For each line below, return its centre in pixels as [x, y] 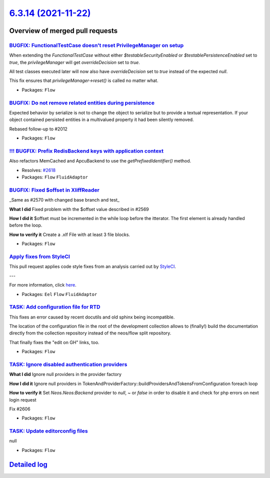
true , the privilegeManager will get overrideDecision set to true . [74, 62]
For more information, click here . [43, 285]
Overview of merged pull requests [63, 31]
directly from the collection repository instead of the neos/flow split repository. [90, 333]
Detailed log [28, 464]
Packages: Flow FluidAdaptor [55, 177]
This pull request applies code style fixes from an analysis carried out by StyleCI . [93, 266]
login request [23, 399]
